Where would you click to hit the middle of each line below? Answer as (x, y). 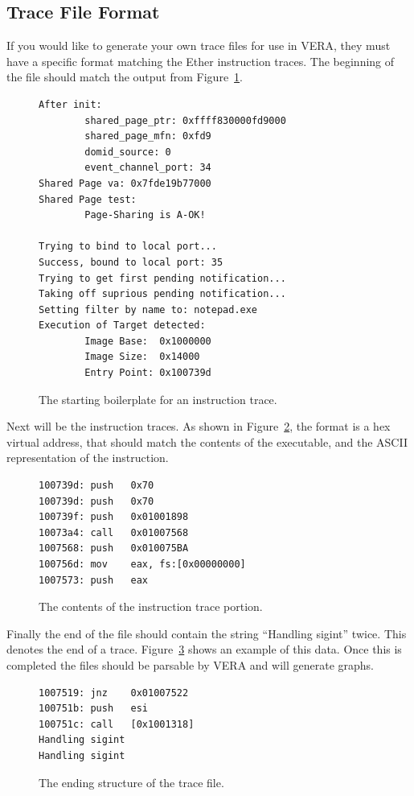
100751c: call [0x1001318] (117, 724)
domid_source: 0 (128, 152)
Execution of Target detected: (122, 326)
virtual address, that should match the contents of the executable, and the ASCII (207, 441)
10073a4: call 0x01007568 (114, 532)
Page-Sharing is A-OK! (145, 215)
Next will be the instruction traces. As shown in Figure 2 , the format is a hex (199, 426)
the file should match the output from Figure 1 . (125, 77)
